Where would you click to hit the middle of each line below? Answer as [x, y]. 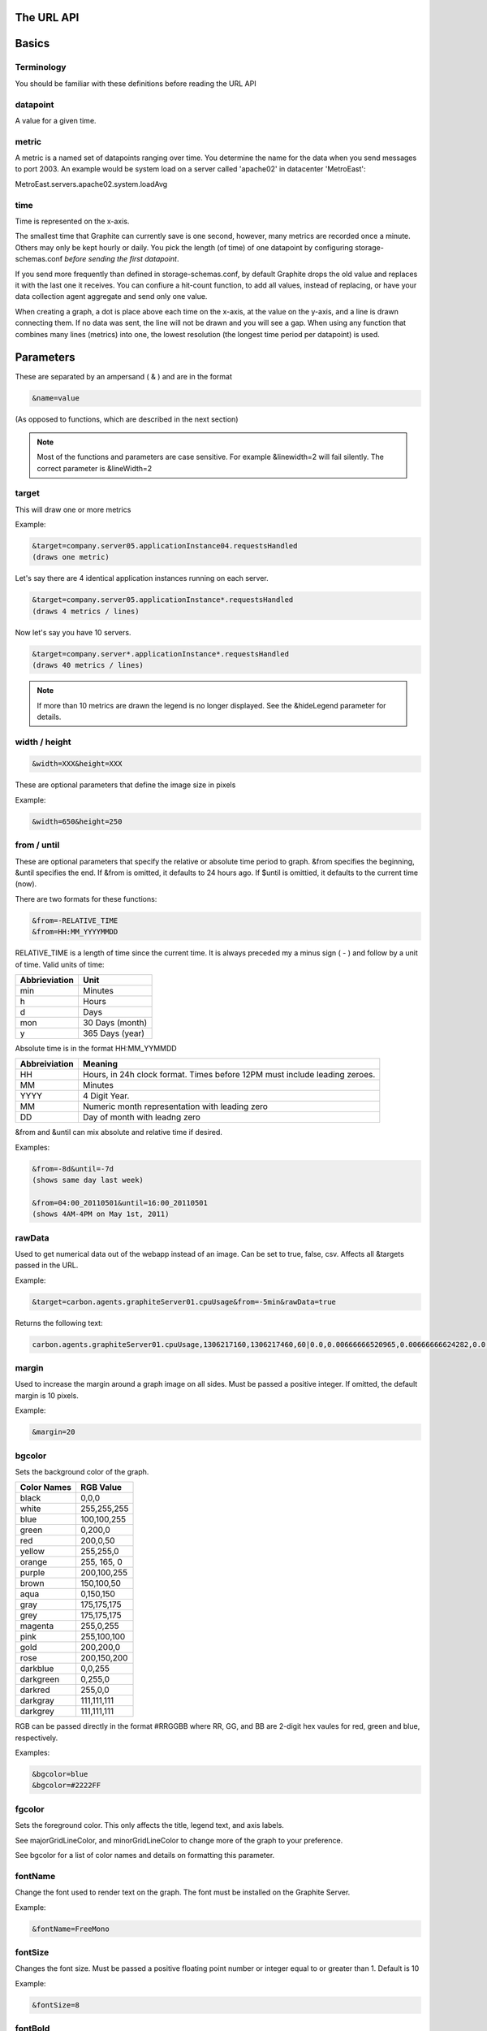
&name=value [56, 398]
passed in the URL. [47, 1265]
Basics [32, 43]
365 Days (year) [114, 1033]
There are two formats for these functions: [86, 899]
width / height [43, 742]
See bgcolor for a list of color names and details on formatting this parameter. [145, 1855]
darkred [35, 1690]
